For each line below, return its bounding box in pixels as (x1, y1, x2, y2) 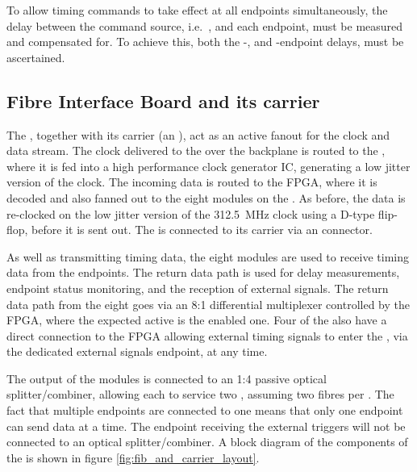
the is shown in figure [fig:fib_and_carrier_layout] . (6, 449, 260, 466)
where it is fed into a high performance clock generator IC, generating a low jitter (6, 157, 411, 174)
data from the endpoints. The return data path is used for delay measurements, (6, 264, 400, 281)
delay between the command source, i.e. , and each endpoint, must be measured (6, 17, 403, 34)
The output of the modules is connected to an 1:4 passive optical (6, 370, 327, 386)
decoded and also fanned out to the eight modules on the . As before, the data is (6, 189, 406, 206)
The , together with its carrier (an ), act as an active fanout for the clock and (6, 126, 390, 143)
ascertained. (6, 48, 65, 65)
